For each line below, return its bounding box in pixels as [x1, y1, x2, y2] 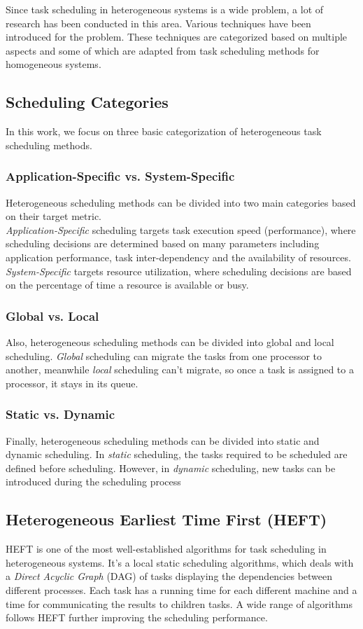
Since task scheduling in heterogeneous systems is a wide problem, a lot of [6, 2, 324, 16]
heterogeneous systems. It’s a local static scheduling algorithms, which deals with [6, 555, 354, 569]
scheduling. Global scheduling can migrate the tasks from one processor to [6, 348, 322, 363]
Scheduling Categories [6, 91, 169, 113]
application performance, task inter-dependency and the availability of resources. [6, 249, 351, 264]
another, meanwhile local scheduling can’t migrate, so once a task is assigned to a [6, 362, 354, 377]
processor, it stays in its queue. [6, 375, 138, 390]
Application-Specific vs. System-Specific [6, 167, 235, 185]
